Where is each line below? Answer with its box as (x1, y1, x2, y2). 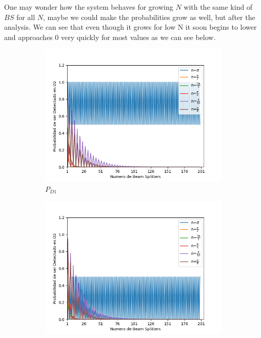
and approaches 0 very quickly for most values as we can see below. (4, 31, 216, 42)
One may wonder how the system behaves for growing (4, 2, 173, 12)
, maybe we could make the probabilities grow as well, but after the (43, 11, 255, 22)
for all (16, 11, 35, 22)
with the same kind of (184, 2, 253, 12)
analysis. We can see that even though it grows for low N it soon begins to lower (4, 22, 257, 32)
